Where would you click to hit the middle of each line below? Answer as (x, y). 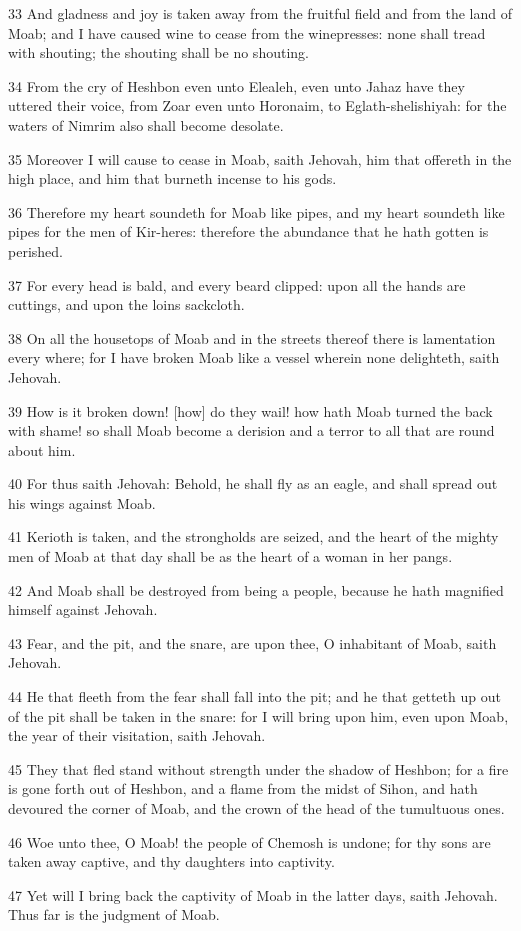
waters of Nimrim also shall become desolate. (146, 124)
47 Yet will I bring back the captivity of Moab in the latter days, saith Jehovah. (253, 894)
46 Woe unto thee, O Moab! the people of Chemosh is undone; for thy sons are (249, 841)
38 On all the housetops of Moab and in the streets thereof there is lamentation (252, 337)
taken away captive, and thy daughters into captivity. (171, 861)
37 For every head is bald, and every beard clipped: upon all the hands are (237, 284)
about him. (42, 449)
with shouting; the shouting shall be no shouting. (158, 52)
